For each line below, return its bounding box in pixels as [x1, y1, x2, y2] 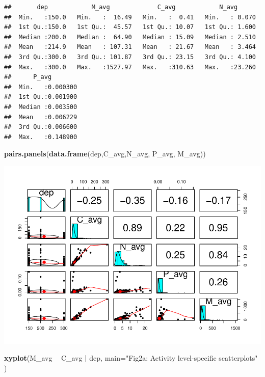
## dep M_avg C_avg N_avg [4, 4, 238, 11]
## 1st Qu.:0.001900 [4, 93, 77, 101]
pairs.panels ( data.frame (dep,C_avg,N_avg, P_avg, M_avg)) [4, 148, 206, 159]
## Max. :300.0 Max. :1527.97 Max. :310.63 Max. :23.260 [4, 63, 256, 71]
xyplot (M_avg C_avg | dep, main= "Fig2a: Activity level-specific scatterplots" [4, 353, 258, 363]
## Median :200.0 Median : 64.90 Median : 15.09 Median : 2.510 [4, 33, 256, 41]
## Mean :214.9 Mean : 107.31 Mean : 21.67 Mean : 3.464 [4, 43, 256, 51]
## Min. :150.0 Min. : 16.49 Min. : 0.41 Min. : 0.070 [4, 13, 256, 21]
